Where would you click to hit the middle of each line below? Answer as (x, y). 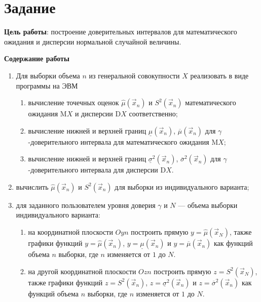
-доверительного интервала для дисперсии (93, 170)
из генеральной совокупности (134, 75)
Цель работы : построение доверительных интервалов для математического (121, 32)
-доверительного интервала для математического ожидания (119, 141)
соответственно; (153, 114)
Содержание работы (37, 58)
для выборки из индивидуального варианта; (182, 186)
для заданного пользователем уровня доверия (86, 205)
